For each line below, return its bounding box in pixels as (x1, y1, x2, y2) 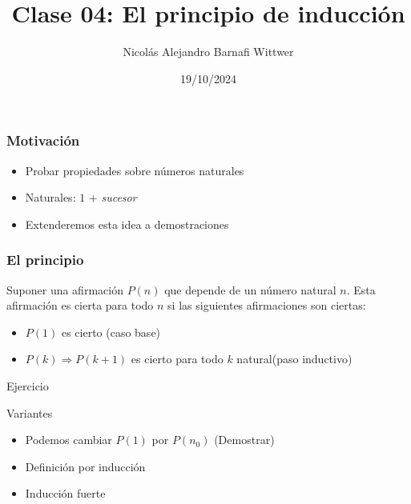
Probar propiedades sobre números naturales (25, 162, 244, 178)
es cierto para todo (131, 350, 224, 367)
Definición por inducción (25, 458, 146, 474)
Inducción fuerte (25, 485, 106, 502)
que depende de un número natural (164, 281, 336, 298)
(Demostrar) (214, 431, 275, 448)
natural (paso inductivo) (236, 350, 353, 367)
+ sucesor (88, 189, 137, 206)
